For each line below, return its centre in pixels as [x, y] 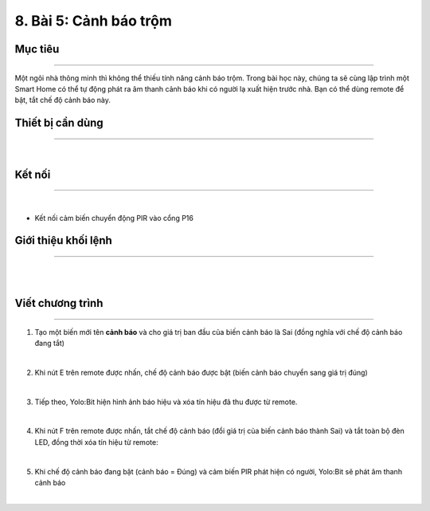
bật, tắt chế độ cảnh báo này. [63, 100]
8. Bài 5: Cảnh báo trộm [94, 21]
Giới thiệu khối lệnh [64, 240]
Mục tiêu [37, 49]
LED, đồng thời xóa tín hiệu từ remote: [96, 442]
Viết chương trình [59, 303]
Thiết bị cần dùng [59, 123]
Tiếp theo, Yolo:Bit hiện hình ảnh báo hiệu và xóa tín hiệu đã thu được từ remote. [166, 402]
